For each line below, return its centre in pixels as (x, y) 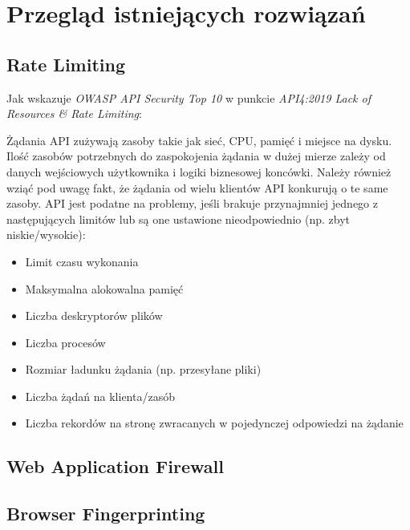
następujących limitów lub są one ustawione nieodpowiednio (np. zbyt (179, 218)
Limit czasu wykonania (82, 261)
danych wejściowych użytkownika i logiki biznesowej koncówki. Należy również (199, 171)
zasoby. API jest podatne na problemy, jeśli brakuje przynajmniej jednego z (192, 203)
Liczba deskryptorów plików (94, 316)
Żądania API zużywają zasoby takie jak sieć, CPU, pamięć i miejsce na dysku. (199, 140)
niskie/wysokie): (46, 235)
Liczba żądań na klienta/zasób (100, 396)
